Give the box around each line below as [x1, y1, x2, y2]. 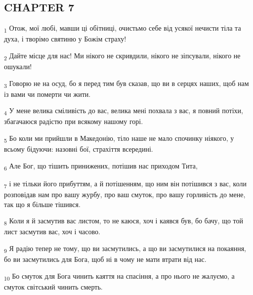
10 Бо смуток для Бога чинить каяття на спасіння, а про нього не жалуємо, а [4, 270, 235, 282]
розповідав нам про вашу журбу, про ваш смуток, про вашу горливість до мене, [4, 189, 246, 200]
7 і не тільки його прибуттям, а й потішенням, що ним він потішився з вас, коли [4, 178, 247, 190]
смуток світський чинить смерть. [4, 281, 103, 292]
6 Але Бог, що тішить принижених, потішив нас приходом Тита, [4, 160, 198, 172]
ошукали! [4, 61, 32, 72]
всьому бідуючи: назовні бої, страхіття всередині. [4, 144, 153, 154]
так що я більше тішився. [4, 199, 81, 209]
